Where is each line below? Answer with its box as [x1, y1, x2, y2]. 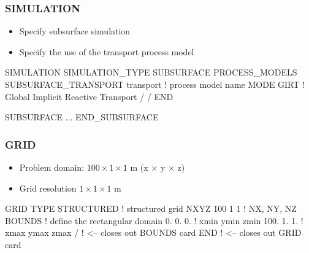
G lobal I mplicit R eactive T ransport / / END [5, 90, 174, 103]
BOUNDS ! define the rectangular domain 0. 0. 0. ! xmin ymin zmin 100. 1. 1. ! [5, 214, 303, 227]
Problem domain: [19, 161, 85, 173]
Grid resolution [19, 181, 77, 194]
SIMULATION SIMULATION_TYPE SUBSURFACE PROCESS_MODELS [5, 66, 297, 79]
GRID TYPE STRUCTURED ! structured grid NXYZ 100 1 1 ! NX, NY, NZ [5, 202, 297, 215]
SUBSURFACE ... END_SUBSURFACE [5, 111, 159, 123]
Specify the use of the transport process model [19, 45, 194, 58]
